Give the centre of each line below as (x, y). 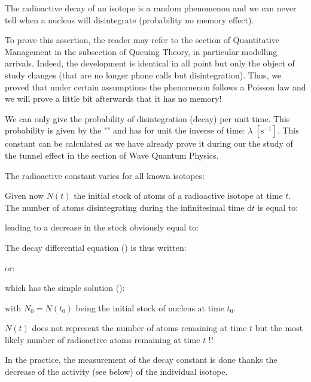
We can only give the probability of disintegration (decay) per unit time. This (147, 118)
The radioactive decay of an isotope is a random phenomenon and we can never (151, 8)
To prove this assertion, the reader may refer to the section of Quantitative (142, 40)
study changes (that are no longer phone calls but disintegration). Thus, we (143, 75)
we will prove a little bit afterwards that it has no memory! (113, 98)
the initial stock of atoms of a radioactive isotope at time (178, 195)
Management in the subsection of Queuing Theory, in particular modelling (141, 51)
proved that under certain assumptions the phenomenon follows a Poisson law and (155, 87)
